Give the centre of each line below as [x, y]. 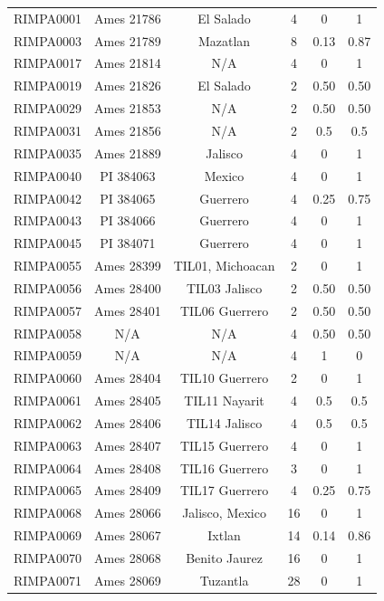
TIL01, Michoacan [224, 266]
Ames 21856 [128, 130]
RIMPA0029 [48, 108]
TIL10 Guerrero [224, 378]
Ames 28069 [128, 580]
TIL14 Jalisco [224, 422]
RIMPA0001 [48, 18]
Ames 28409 [128, 490]
